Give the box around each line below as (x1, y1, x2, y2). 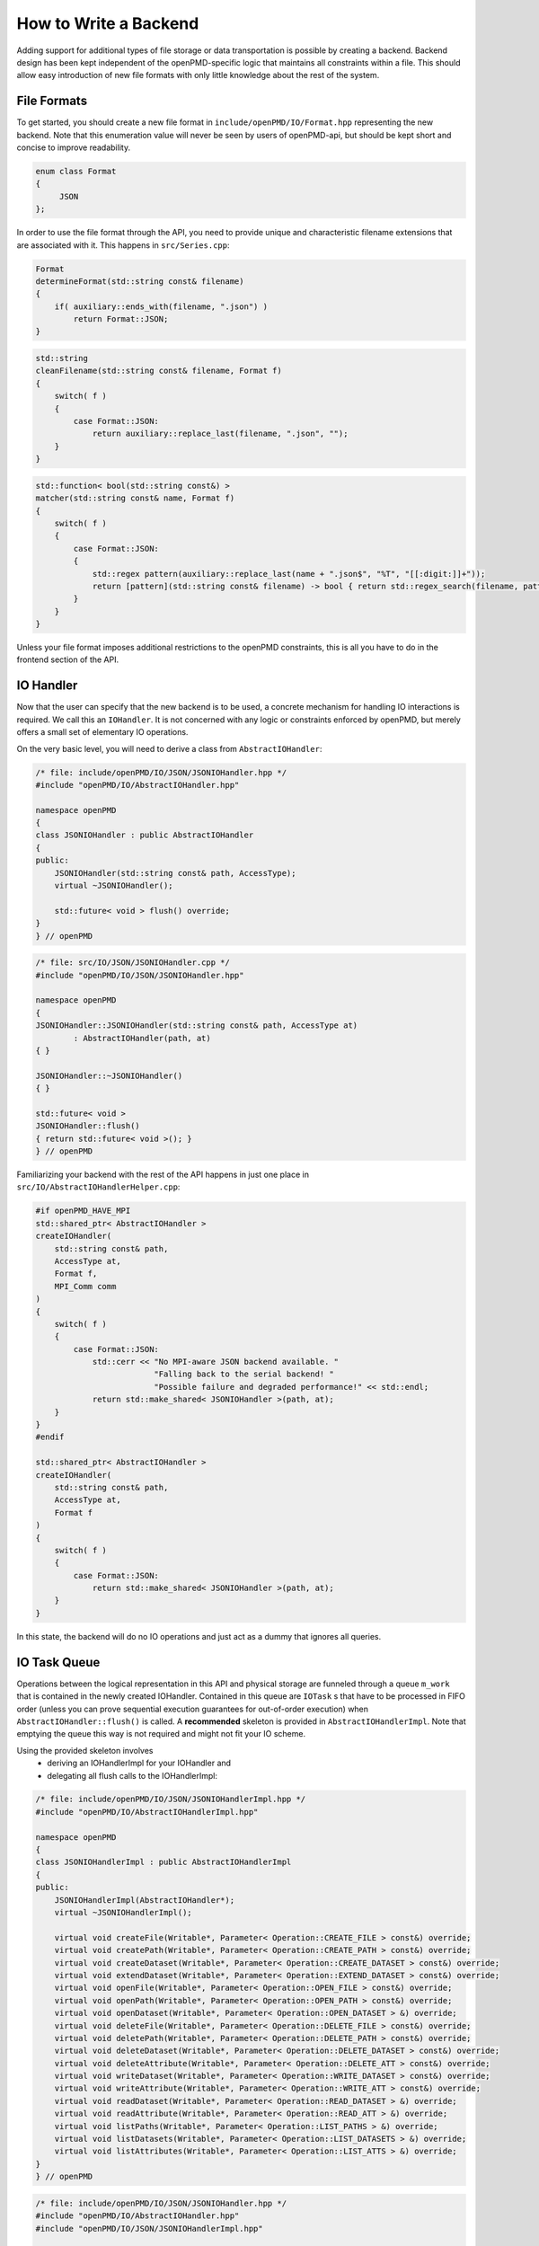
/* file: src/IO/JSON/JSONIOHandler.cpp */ (35, 958, 231, 968)
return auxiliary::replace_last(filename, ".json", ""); (92, 429, 349, 439)
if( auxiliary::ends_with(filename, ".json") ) (54, 301, 269, 312)
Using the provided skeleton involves (16, 1745, 154, 1755)
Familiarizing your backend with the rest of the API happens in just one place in (16, 1169, 310, 1180)
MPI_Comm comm (54, 1281, 117, 1291)
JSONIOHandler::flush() (35, 1121, 141, 1131)
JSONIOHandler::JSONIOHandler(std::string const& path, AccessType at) (35, 1021, 358, 1030)
